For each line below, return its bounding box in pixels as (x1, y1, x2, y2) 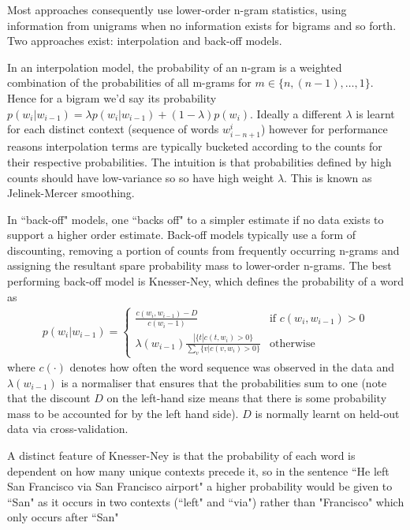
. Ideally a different (250, 105, 342, 121)
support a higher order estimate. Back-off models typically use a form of (7, 226, 356, 243)
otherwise (269, 338, 315, 349)
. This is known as (284, 169, 372, 185)
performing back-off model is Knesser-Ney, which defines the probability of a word (7, 273, 404, 289)
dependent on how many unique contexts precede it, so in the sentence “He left (7, 462, 389, 479)
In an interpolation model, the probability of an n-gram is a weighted (7, 58, 342, 75)
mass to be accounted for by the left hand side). (7, 405, 239, 421)
